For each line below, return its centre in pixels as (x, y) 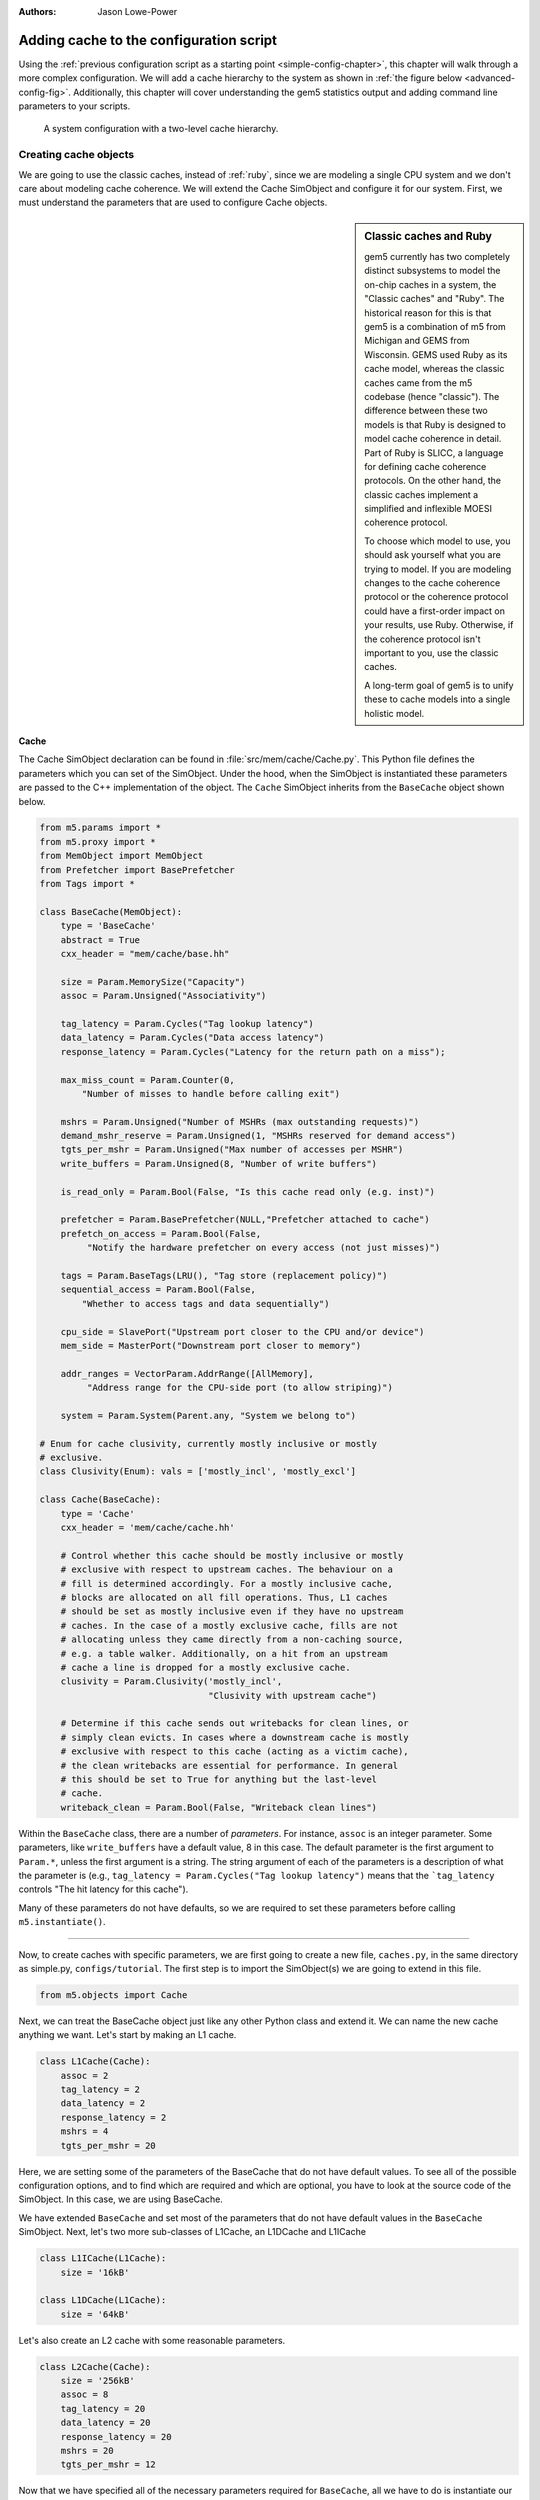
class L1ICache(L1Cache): (103, 2258)
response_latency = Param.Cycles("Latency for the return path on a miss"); (253, 1051)
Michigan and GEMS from (417, 341)
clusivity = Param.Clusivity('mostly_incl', (171, 1681)
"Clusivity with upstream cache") (293, 1695)
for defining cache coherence (425, 466)
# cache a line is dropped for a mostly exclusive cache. (205, 1667)
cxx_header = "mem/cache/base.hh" (145, 953)
